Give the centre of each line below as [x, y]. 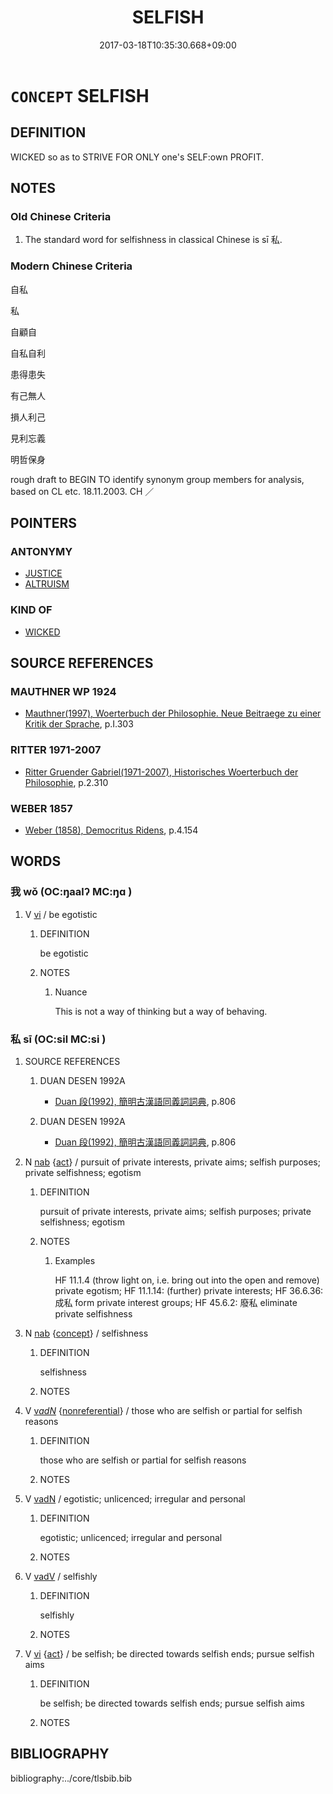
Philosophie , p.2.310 [66, 782]
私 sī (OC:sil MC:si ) [58, 1039]
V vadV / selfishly [61, 1576]
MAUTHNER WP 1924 [63, 692]
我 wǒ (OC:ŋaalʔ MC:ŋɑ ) [71, 892]
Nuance [71, 992]
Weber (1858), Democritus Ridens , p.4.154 [111, 830]
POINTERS [44, 523]
